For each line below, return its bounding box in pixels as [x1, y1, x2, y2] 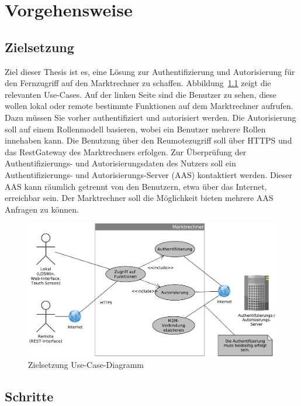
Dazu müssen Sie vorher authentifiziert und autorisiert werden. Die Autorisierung [5, 111, 296, 123]
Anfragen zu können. [5, 203, 79, 215]
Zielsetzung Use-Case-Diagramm [28, 358, 144, 370]
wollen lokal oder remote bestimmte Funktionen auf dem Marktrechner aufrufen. [5, 100, 293, 112]
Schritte [5, 387, 54, 405]
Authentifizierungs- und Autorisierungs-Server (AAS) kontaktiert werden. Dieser [5, 168, 293, 180]
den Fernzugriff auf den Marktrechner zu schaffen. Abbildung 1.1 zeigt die [5, 77, 271, 89]
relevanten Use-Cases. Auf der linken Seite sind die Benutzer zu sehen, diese [5, 88, 277, 100]
